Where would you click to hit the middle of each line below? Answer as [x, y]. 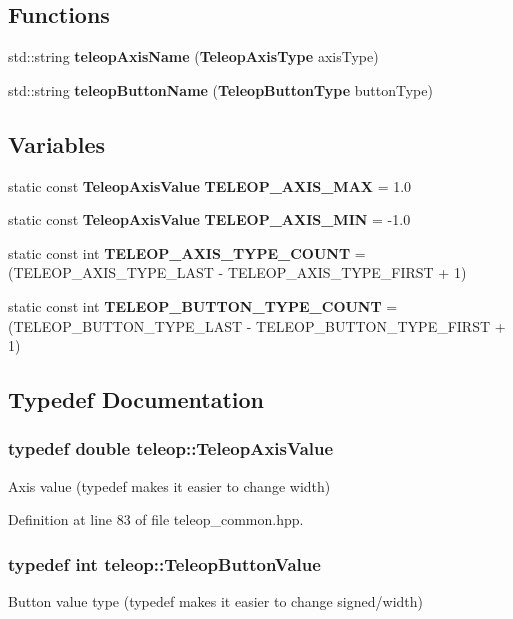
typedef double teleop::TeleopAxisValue [171, 448]
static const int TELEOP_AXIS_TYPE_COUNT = [187, 252]
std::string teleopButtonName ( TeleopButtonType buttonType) [220, 89]
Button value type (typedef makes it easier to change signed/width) [216, 601]
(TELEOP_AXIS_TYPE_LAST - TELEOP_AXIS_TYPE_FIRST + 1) [237, 272]
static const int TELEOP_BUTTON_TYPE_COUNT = [203, 305]
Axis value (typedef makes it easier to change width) [169, 485]
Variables [57, 143]
